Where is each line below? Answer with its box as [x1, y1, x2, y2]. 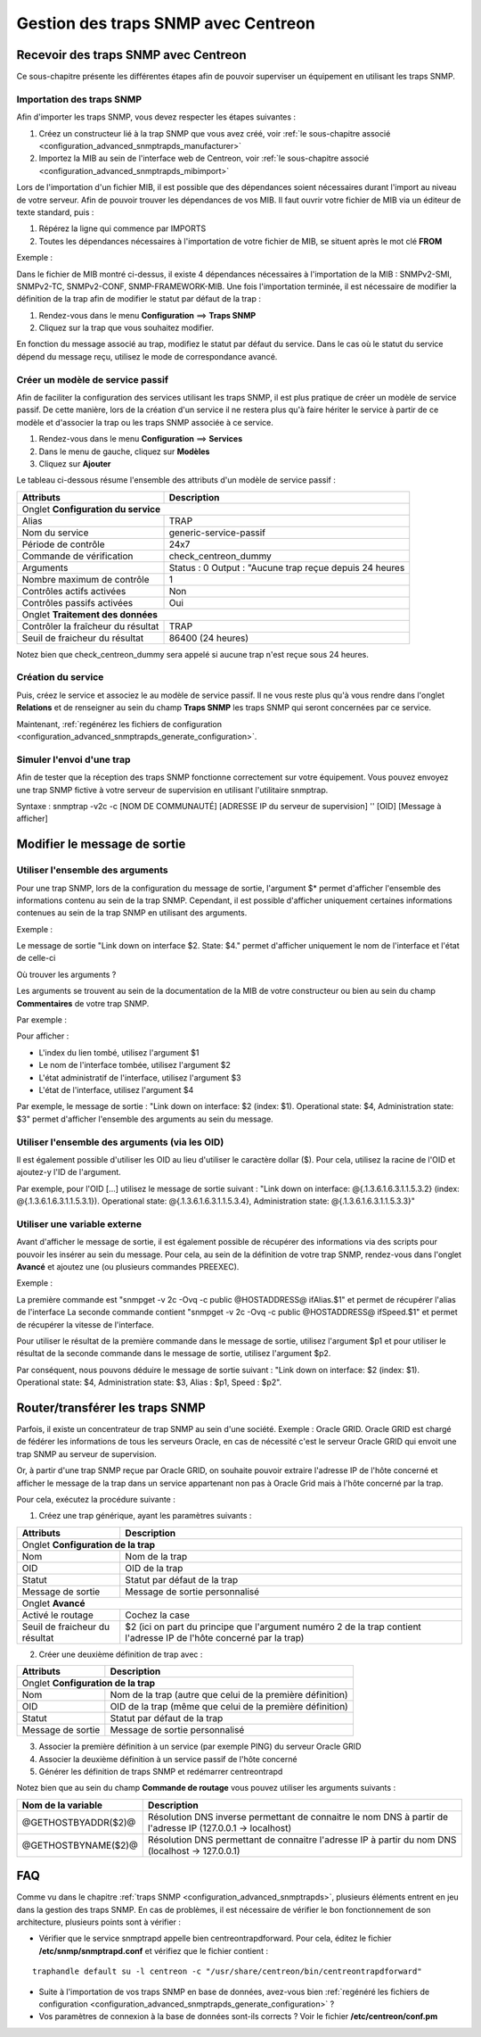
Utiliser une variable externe [16, 1218, 143, 1230]
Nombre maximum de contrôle [21, 573, 150, 585]
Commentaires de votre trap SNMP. [16, 998, 150, 1008]
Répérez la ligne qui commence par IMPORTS [38, 223, 207, 234]
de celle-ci [16, 953, 56, 964]
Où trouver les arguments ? [16, 969, 117, 980]
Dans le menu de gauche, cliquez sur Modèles [38, 446, 210, 457]
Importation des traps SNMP [16, 93, 143, 105]
